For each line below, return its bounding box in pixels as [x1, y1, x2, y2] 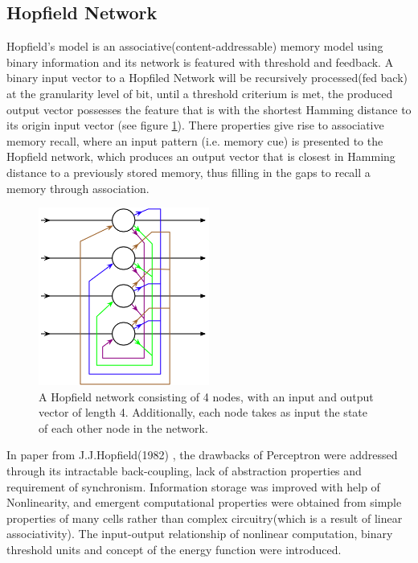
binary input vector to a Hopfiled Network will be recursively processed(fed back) [6, 69, 408, 86]
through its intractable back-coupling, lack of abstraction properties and [6, 462, 362, 479]
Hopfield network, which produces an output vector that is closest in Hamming [6, 148, 395, 165]
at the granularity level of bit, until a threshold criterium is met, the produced [6, 84, 393, 101]
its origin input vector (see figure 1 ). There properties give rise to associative [6, 117, 384, 134]
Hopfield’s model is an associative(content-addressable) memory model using [6, 38, 383, 55]
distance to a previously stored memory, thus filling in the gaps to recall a [6, 163, 371, 180]
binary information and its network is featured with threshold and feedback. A [6, 53, 394, 70]
